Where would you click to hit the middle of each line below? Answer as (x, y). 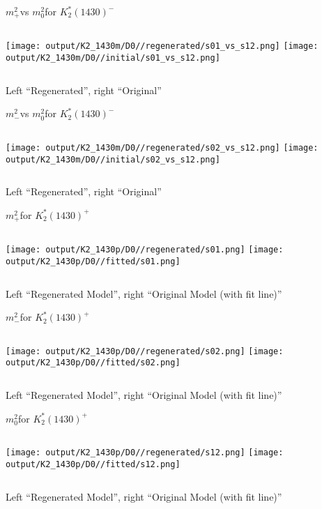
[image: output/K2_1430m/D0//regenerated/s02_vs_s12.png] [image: (162, 147)
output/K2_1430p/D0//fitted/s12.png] (93, 464)
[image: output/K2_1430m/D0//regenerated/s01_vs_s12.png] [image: (162, 46)
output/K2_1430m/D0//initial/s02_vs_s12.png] (113, 159)
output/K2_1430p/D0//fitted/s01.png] (93, 261)
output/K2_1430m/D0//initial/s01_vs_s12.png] (113, 58)
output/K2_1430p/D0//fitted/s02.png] (93, 363)
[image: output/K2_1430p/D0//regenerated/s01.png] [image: (145, 250)
